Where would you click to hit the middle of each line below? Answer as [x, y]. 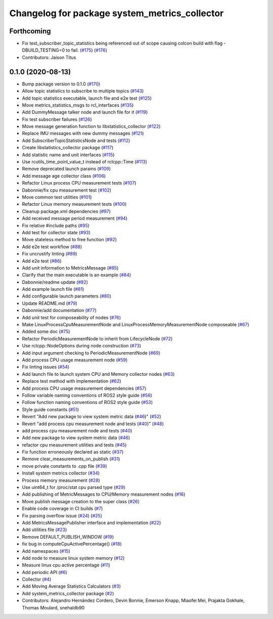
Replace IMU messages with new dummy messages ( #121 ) [83, 134]
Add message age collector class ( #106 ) [64, 176]
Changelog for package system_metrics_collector [117, 13]
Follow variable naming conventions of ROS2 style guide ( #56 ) [87, 395]
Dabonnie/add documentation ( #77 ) [59, 311]
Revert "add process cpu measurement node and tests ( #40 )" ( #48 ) [93, 424]
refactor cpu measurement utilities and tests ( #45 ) [74, 445]
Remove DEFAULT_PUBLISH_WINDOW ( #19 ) [68, 537]
